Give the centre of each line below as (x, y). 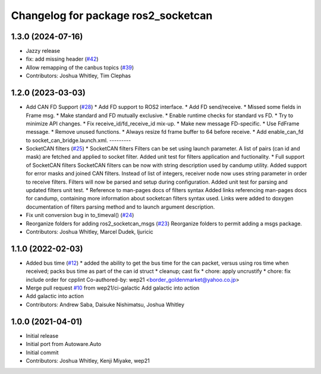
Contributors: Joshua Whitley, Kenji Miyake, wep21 (88, 360)
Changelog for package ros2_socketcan (112, 15)
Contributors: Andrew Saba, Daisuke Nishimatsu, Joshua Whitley (105, 304)
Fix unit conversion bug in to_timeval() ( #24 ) (80, 215)
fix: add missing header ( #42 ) (62, 59)
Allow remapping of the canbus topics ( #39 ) (80, 67)
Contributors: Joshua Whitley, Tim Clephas (78, 76)
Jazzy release (43, 51)
